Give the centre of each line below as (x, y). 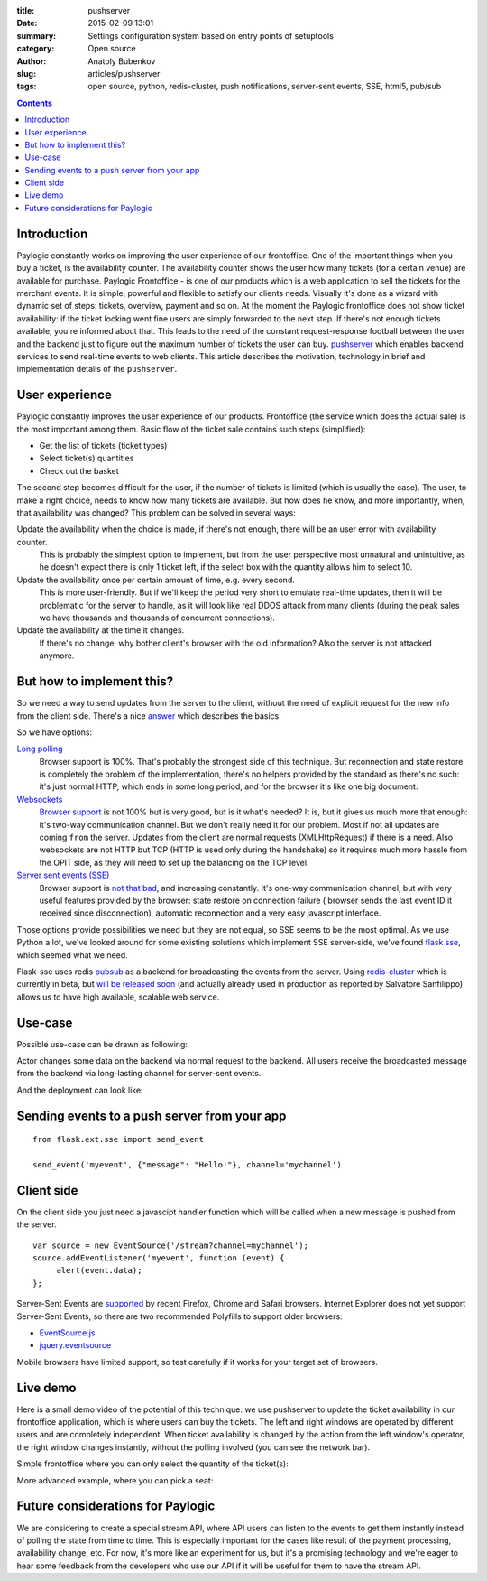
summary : (37, 35)
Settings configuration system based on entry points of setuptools (211, 35)
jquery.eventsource (75, 1345)
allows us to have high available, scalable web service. (118, 997)
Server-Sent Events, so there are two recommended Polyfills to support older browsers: (179, 1316)
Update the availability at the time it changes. (101, 630)
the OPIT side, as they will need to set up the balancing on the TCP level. (174, 862)
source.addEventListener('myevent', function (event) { (159, 1258)
